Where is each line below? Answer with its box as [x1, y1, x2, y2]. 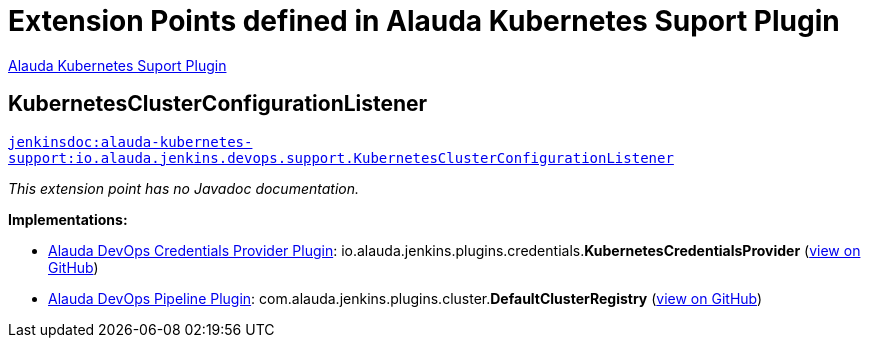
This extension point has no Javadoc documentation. [8, 179, 360, 197]
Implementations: [8, 210, 128, 228]
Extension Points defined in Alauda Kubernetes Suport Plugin [8, 4, 840, 38]
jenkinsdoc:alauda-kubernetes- [8, 133, 253, 150]
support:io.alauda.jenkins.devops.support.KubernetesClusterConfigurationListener [8, 149, 674, 166]
